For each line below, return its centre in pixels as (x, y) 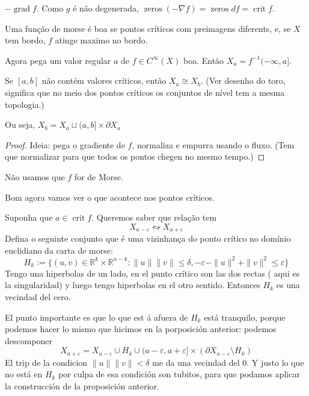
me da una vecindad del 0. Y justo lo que (228, 362)
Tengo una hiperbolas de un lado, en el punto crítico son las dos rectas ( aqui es (152, 273)
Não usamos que (35, 176)
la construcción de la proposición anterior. (82, 386)
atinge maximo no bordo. (101, 40)
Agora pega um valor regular (58, 60)
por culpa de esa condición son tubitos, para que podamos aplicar (179, 374)
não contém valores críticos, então (104, 80)
